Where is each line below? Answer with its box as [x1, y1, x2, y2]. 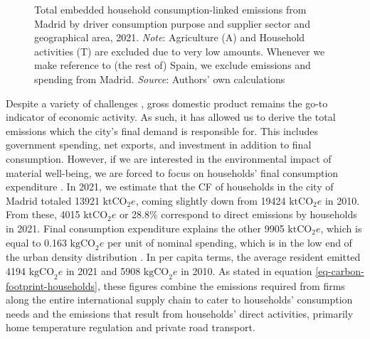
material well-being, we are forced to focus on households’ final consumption [6, 165, 339, 180]
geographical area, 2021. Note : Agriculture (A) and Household [34, 30, 305, 45]
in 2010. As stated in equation [181, 263, 312, 278]
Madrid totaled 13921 [6, 193, 100, 208]
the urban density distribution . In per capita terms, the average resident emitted [6, 249, 361, 264]
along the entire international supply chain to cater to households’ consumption [6, 292, 353, 307]
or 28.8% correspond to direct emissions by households [119, 207, 357, 222]
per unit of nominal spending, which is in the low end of [107, 235, 352, 249]
